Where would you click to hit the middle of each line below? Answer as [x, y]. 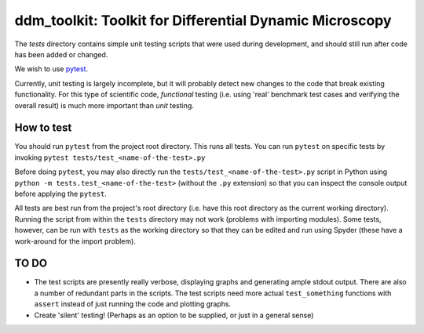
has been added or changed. [61, 54]
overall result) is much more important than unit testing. [104, 105]
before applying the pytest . [61, 194]
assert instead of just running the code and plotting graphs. [133, 304]
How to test [43, 128]
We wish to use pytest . [51, 69]
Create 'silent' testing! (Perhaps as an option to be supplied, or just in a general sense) [174, 315]
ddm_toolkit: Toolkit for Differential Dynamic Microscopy [203, 20]
